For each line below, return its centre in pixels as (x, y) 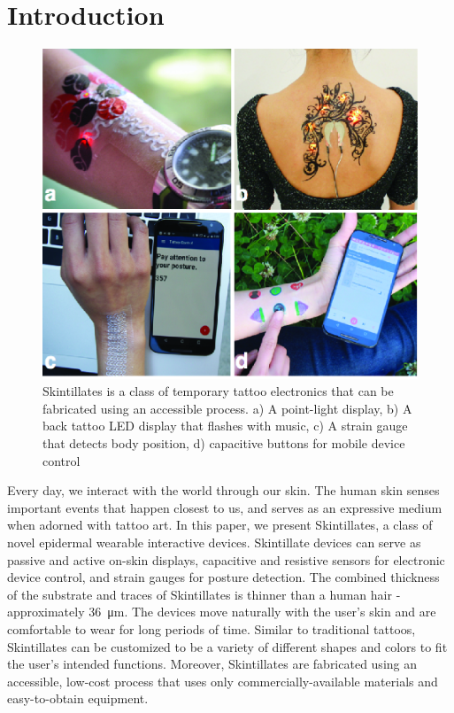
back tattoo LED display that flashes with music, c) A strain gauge (225, 426)
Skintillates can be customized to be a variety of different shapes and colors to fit (227, 646)
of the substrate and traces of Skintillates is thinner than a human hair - (204, 594)
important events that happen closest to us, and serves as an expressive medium (225, 507)
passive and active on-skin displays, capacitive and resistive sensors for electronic (226, 559)
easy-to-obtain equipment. (78, 698)
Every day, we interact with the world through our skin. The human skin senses (223, 490)
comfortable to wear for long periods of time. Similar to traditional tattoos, (212, 628)
